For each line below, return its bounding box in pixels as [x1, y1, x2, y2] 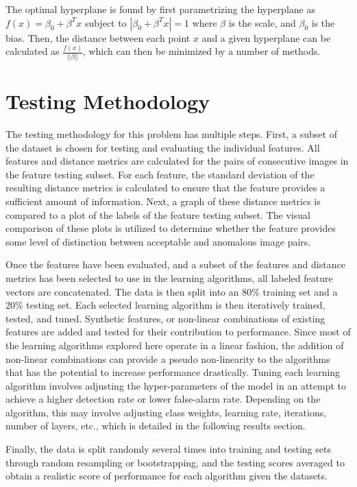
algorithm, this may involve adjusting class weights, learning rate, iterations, [5, 405, 327, 419]
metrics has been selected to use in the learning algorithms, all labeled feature [5, 270, 333, 285]
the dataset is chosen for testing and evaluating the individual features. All [5, 140, 320, 154]
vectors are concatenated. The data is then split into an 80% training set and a [5, 284, 338, 298]
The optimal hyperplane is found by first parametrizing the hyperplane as [5, 2, 315, 16]
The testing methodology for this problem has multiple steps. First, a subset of [5, 127, 337, 141]
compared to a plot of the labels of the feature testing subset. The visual [5, 207, 310, 222]
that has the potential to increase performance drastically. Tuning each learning [5, 365, 341, 379]
